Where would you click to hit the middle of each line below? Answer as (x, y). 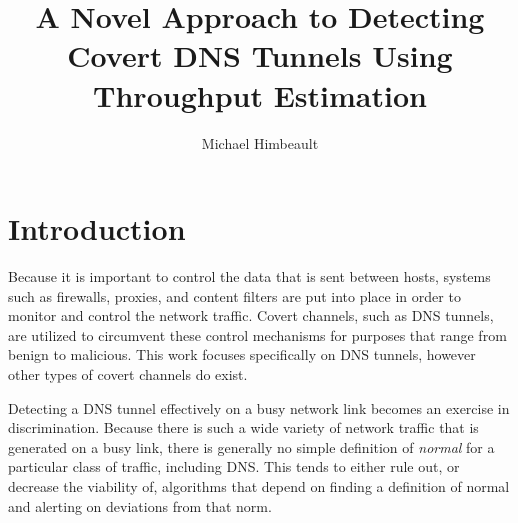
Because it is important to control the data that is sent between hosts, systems (249, 276)
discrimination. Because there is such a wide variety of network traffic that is (243, 427)
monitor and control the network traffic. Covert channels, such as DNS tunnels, (251, 315)
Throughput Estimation (260, 94)
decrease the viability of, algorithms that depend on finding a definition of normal (259, 485)
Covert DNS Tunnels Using (260, 55)
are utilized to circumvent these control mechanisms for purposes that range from (257, 334)
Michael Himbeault (260, 142)
